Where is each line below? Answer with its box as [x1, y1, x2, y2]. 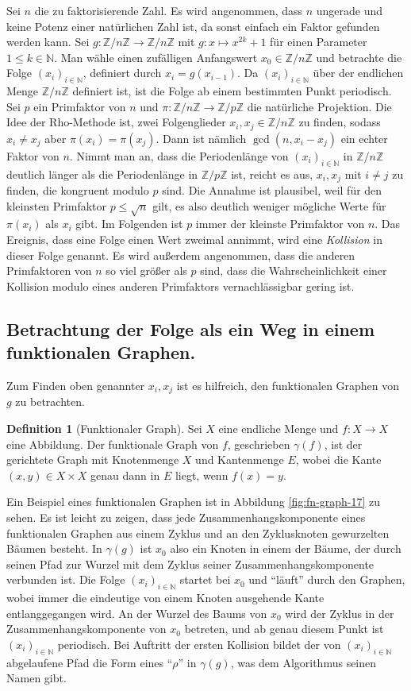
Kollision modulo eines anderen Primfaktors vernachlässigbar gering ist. [6, 277, 355, 294]
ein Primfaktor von [33, 98, 126, 114]
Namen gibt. [6, 670, 67, 686]
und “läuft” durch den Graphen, [248, 571, 405, 588]
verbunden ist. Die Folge [6, 571, 125, 588]
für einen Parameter [270, 33, 367, 50]
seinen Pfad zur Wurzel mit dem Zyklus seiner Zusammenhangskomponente [6, 555, 375, 572]
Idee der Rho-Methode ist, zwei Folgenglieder [6, 114, 226, 130]
